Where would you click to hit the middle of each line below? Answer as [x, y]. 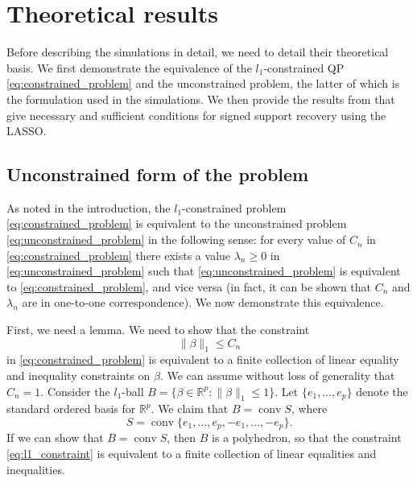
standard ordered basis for [71, 409]
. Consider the [75, 391]
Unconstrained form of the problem [158, 174]
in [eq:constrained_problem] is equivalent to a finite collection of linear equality [203, 359]
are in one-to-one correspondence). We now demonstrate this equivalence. [203, 302]
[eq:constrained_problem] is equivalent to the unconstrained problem [177, 223]
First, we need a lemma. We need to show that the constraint [158, 330]
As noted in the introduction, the [89, 207]
